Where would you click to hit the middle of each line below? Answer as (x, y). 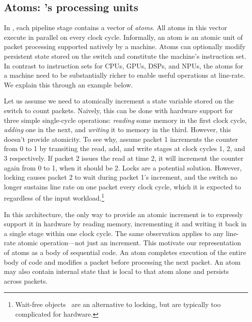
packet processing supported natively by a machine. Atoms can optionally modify (125, 46)
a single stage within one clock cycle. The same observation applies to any (114, 233)
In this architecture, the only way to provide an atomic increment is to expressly (124, 214)
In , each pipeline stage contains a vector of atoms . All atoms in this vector (116, 27)
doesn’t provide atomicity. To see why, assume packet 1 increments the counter (121, 139)
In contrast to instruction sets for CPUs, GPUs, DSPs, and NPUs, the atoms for (124, 65)
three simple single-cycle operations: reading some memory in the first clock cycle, (126, 120)
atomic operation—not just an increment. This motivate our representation (129, 243)
